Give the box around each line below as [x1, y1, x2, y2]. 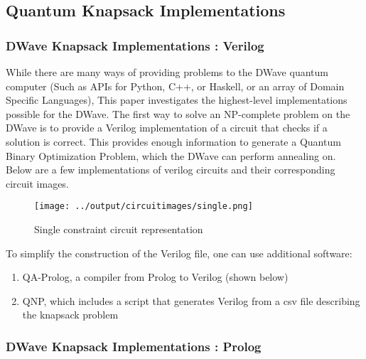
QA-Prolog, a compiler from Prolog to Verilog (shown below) [22, 269, 289, 284]
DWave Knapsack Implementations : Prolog [6, 337, 262, 355]
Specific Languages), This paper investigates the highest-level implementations [6, 92, 348, 107]
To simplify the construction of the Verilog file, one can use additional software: [6, 245, 352, 260]
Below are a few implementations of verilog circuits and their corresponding [6, 162, 335, 177]
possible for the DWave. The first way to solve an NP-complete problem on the [6, 106, 350, 121]
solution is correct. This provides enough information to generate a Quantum [6, 134, 341, 149]
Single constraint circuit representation [34, 222, 203, 236]
